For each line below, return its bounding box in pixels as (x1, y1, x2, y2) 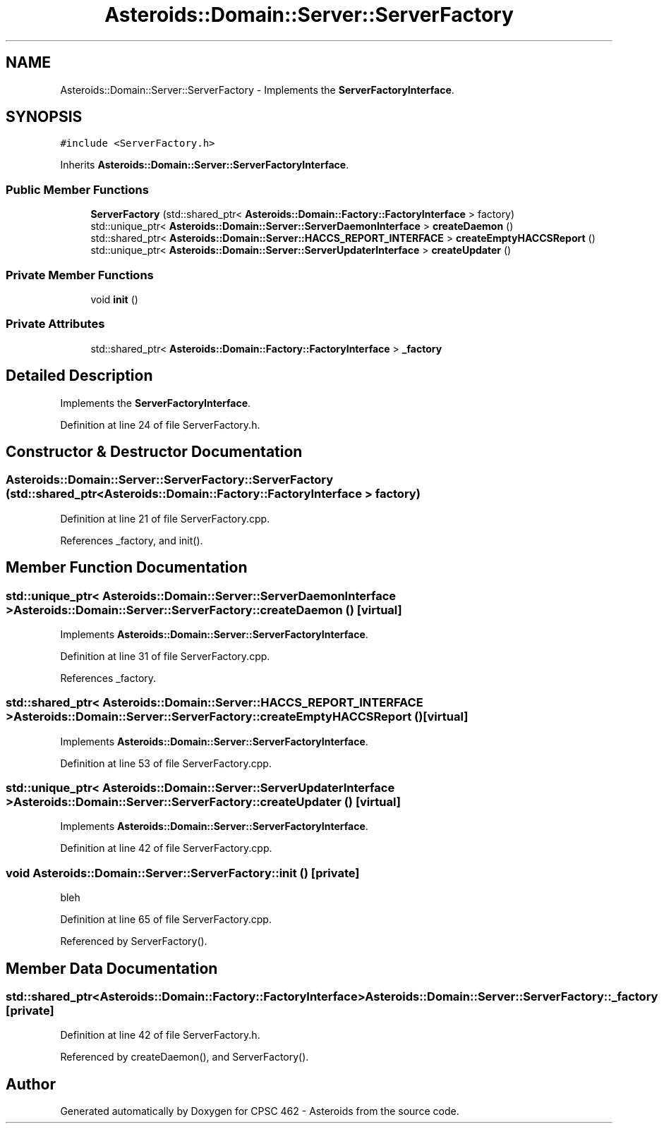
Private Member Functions (6, 267, 154, 282)
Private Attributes (6, 317, 105, 331)
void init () (90, 293, 138, 305)
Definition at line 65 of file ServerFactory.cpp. (60, 913, 272, 926)
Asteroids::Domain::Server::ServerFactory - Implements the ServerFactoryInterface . (60, 83, 454, 96)
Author (6, 1075, 56, 1093)
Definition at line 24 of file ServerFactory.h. (60, 418, 260, 431)
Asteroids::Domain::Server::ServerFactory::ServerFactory (6, 472, 334, 487)
